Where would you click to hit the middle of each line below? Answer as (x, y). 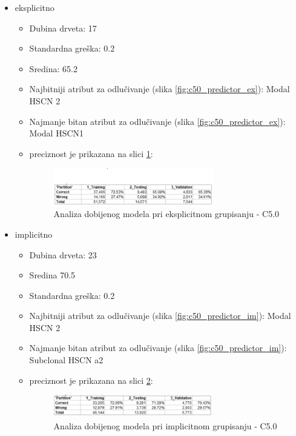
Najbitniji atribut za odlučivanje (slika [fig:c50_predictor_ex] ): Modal (160, 89)
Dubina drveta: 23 (63, 254)
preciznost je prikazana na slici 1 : (91, 153)
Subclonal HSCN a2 (66, 360)
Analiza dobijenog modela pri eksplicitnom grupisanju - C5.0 (166, 214)
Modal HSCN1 (57, 133)
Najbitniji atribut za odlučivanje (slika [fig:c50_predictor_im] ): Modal (160, 316)
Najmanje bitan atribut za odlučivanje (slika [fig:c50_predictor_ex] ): (157, 121)
